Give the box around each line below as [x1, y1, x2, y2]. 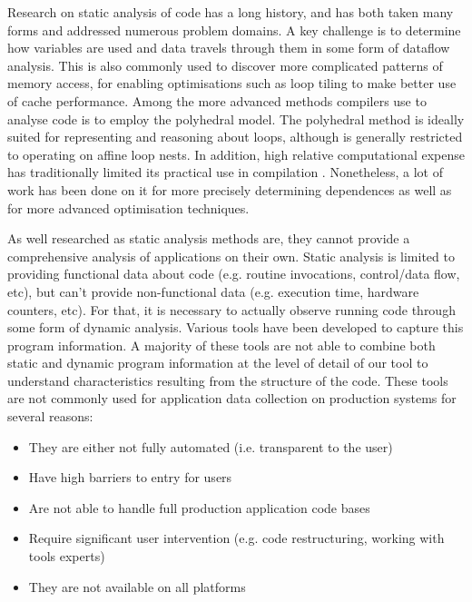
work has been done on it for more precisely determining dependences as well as [7, 180, 452, 199]
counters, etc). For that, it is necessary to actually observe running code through [7, 300, 456, 319]
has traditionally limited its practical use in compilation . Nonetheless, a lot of [7, 163, 443, 182]
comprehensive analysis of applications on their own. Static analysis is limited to [7, 246, 455, 265]
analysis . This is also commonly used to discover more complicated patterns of [7, 55, 443, 74]
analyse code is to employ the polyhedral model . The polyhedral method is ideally [7, 109, 465, 128]
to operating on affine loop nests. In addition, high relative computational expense [7, 144, 465, 163]
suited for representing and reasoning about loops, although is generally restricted [7, 127, 463, 146]
